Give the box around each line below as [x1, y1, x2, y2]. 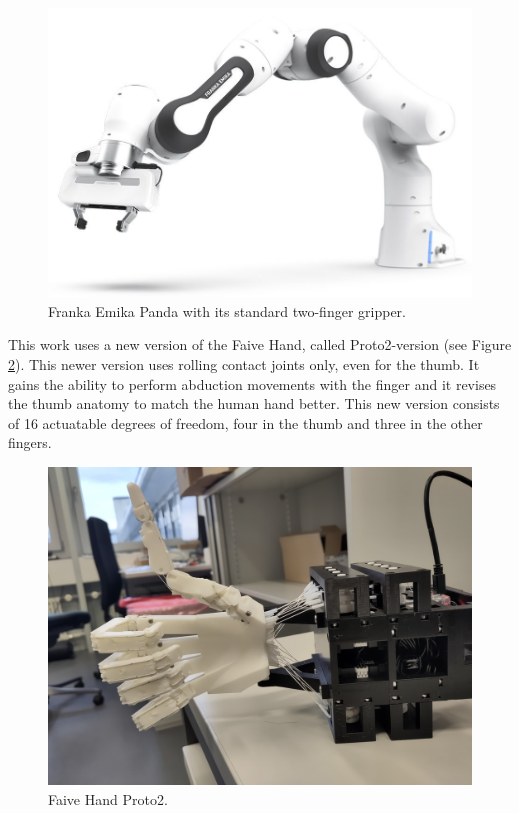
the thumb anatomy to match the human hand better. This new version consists [8, 393, 500, 414]
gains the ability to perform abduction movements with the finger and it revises [8, 373, 497, 394]
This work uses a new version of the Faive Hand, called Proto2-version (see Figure [8, 334, 512, 355]
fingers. [8, 432, 52, 453]
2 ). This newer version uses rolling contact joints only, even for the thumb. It [8, 353, 480, 374]
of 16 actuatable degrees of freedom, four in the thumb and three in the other [8, 412, 483, 433]
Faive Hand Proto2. [48, 788, 168, 809]
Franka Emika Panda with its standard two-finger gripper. [48, 300, 406, 321]
